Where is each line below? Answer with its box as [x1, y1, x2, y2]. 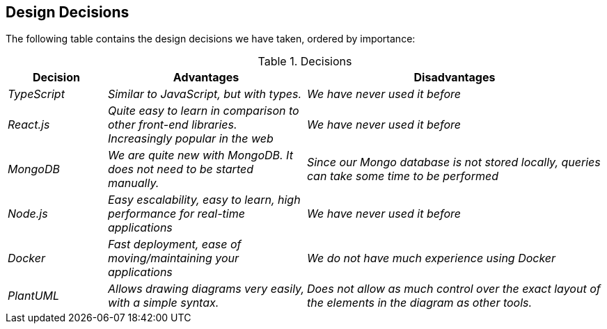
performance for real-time [107, 207, 245, 221]
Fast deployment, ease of [107, 237, 242, 252]
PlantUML [8, 289, 60, 303]
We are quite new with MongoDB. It [107, 148, 293, 163]
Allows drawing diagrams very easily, [107, 282, 304, 296]
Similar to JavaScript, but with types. [107, 87, 302, 102]
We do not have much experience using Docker [306, 251, 556, 266]
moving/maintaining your [107, 251, 239, 266]
